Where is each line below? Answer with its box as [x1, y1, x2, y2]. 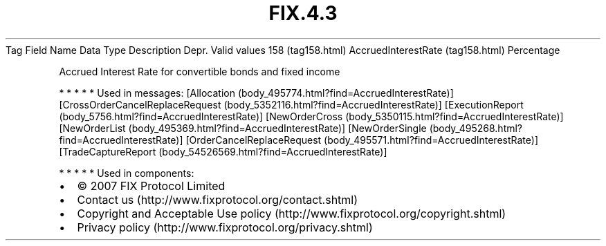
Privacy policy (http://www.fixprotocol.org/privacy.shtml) [77, 220, 373, 234]
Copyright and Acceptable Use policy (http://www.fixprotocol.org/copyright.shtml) [77, 206, 506, 220]
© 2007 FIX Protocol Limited [77, 178, 226, 193]
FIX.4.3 [268, 1, 338, 25]
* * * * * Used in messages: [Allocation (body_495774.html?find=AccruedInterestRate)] [59, 86, 454, 99]
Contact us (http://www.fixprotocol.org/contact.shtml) [77, 192, 358, 207]
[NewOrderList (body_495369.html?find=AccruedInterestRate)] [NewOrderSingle [59, 122, 427, 134]
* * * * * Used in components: [59, 167, 194, 179]
